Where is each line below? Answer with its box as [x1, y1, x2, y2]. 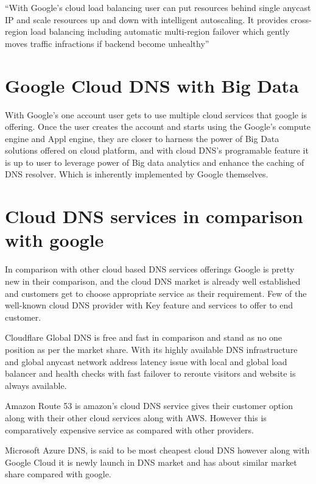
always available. [5, 379, 67, 391]
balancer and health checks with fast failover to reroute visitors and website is [5, 367, 296, 380]
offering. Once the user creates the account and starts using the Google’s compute [5, 120, 311, 133]
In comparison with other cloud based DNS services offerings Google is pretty [5, 263, 295, 276]
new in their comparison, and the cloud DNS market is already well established [5, 274, 301, 287]
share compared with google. [5, 468, 111, 480]
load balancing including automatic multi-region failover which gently [30, 25, 290, 38]
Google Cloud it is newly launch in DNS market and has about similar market [5, 455, 297, 468]
